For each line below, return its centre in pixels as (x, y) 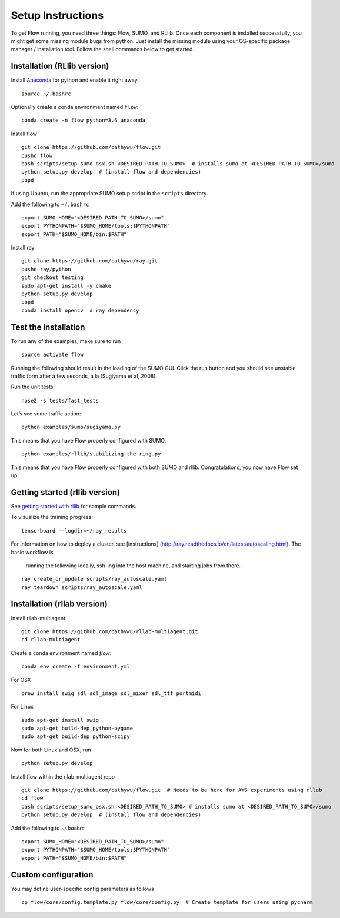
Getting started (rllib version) (66, 492)
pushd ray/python (46, 269)
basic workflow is (32, 552)
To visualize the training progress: (52, 517)
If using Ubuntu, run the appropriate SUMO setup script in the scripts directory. (109, 194)
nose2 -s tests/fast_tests (60, 400)
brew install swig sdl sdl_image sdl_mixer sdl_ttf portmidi (111, 693)
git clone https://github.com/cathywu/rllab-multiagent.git (110, 631)
